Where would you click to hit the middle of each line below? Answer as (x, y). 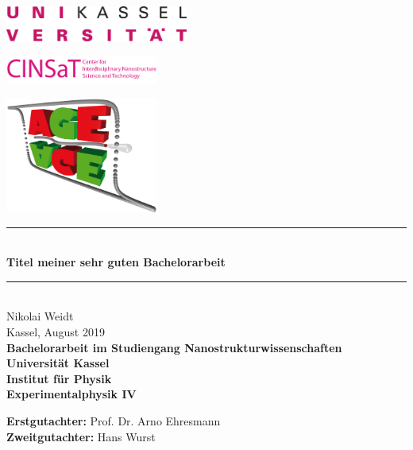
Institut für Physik (59, 378)
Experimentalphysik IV (71, 394)
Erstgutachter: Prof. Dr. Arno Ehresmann (114, 420)
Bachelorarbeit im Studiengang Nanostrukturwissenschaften (174, 347)
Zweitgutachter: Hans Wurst (81, 436)
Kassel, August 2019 (56, 331)
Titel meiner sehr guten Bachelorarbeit (116, 262)
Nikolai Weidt (40, 316)
